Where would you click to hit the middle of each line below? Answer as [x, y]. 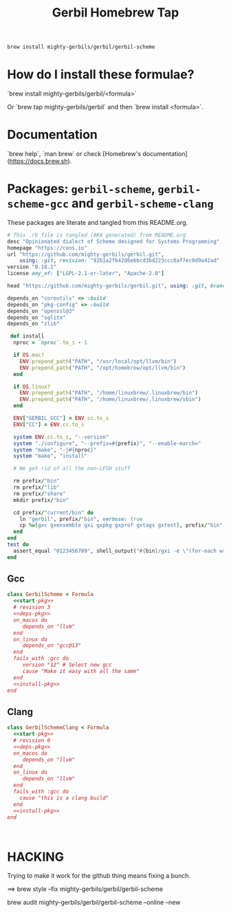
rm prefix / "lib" [36, 487]
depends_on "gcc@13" [52, 646]
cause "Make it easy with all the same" [81, 671]
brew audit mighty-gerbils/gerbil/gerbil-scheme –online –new [94, 903]
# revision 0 [32, 740]
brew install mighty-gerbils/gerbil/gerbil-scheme [81, 47]
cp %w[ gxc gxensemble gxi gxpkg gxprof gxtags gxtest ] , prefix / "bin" [121, 525]
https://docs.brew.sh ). [41, 161]
